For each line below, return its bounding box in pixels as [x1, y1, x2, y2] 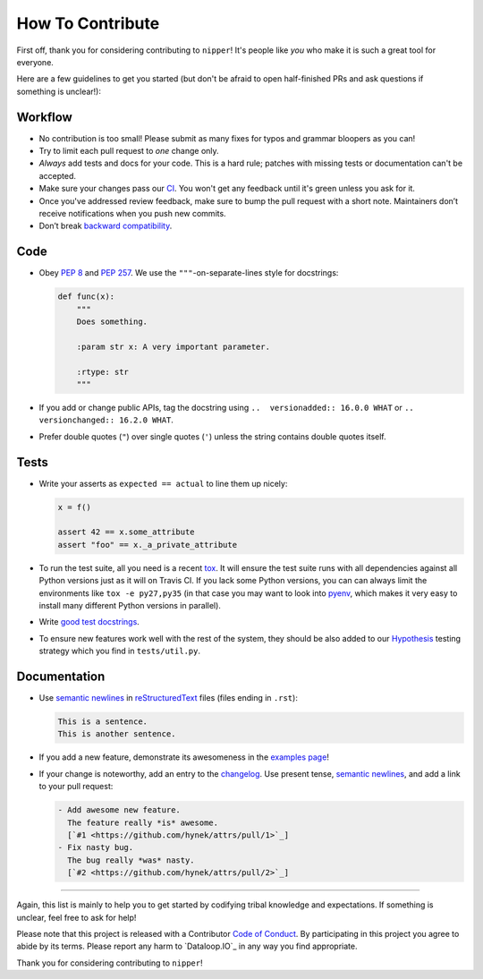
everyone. [16, 56, 54, 67]
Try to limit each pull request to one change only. [38, 146, 219, 157]
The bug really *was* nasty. [67, 855, 196, 865]
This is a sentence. [57, 717, 148, 727]
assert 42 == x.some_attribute [57, 527, 196, 537]
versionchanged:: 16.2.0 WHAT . [38, 414, 174, 425]
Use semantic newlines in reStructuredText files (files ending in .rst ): [38, 693, 299, 703]
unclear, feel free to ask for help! [16, 912, 137, 923]
